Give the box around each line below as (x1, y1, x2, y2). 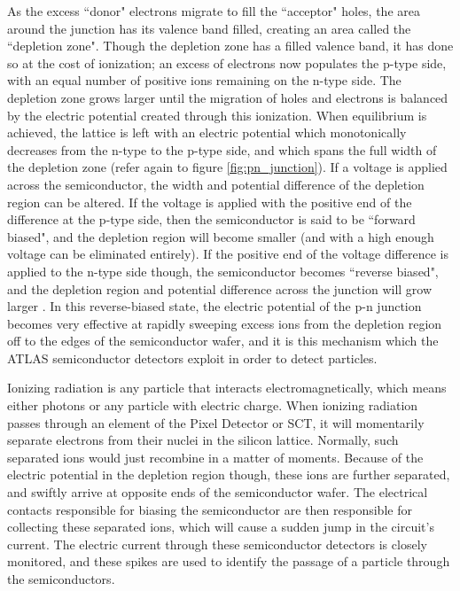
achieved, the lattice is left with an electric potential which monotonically (7, 123, 407, 142)
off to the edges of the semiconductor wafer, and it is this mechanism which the (7, 331, 439, 350)
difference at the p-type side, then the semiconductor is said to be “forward (7, 210, 416, 229)
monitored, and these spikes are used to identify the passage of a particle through (7, 552, 450, 571)
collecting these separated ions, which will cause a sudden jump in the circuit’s (7, 517, 434, 536)
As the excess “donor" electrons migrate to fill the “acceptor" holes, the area (7, 2, 420, 19)
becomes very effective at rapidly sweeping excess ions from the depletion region (7, 314, 442, 332)
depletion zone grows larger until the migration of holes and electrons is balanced (7, 88, 448, 106)
